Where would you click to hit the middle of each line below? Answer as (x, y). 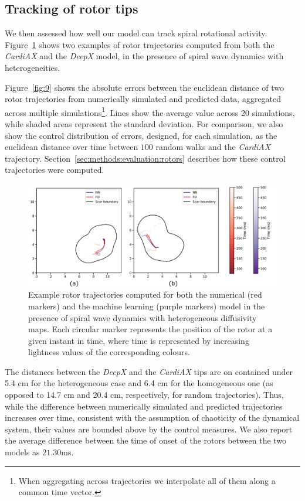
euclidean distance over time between (72, 147)
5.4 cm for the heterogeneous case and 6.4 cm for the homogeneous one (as (139, 383)
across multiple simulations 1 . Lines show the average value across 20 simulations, (150, 111)
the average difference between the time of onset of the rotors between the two (146, 440)
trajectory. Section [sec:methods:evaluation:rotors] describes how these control (145, 158)
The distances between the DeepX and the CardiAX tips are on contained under (149, 371)
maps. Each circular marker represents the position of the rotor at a (150, 329)
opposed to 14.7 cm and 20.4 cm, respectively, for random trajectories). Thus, (144, 395)
